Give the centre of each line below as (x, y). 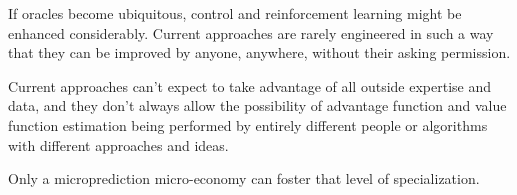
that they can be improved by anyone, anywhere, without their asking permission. (259, 52)
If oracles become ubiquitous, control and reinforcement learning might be (235, 13)
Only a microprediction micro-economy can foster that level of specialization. (244, 178)
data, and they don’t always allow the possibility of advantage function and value (257, 105)
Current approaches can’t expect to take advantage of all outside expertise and (249, 85)
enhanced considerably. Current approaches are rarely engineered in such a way (251, 32)
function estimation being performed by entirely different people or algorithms (248, 124)
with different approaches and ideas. (118, 144)
